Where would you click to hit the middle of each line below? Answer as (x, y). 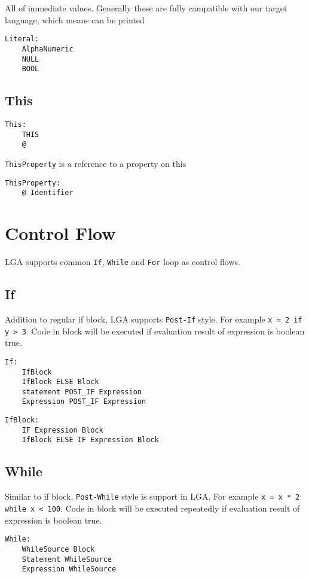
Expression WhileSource (69, 569)
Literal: (22, 39)
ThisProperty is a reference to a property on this (96, 163)
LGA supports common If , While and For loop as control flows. (123, 262)
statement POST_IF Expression (82, 392)
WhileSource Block (58, 549)
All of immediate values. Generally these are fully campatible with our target (146, 8)
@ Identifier (48, 193)
